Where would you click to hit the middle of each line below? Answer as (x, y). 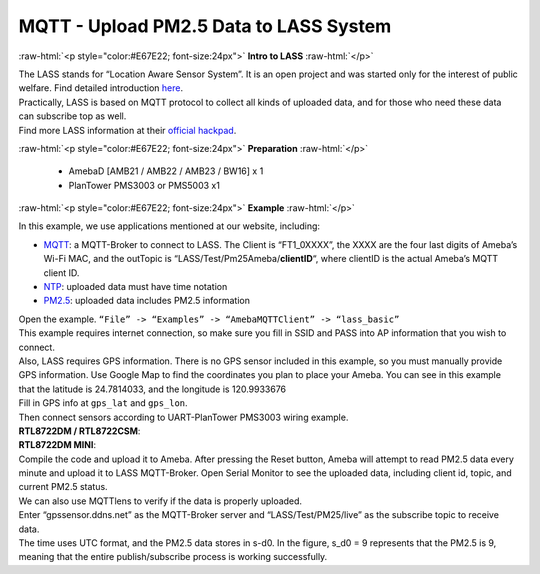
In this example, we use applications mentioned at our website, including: (169, 226)
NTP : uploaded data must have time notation (135, 287)
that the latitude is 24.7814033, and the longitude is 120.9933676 (152, 389)
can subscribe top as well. (72, 116)
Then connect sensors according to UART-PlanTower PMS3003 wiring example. (183, 417)
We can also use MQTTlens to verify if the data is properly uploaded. (160, 501)
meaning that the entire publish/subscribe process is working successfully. (173, 557)
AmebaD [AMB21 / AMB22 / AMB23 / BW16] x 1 (166, 171)
